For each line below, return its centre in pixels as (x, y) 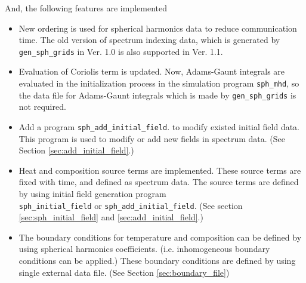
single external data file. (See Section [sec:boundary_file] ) (124, 272)
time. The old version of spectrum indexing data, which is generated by (149, 40)
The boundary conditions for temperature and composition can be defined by (160, 237)
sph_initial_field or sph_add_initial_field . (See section (131, 205)
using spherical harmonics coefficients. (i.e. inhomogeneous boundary (144, 249)
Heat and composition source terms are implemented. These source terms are (160, 170)
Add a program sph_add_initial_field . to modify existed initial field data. (159, 126)
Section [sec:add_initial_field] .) (76, 150)
